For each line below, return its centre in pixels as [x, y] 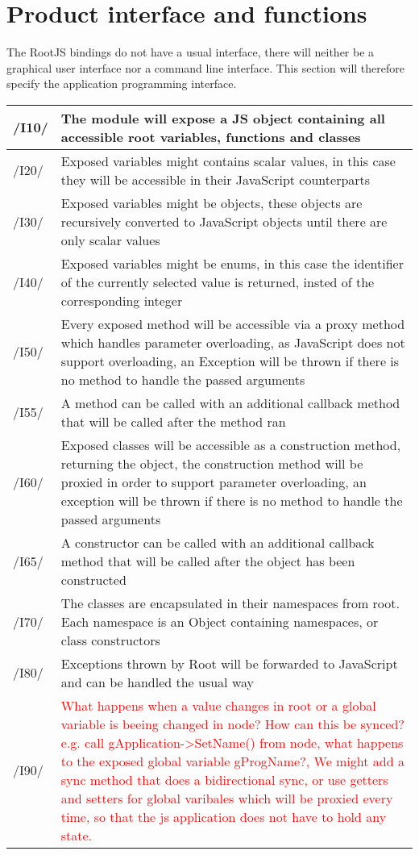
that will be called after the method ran [173, 421]
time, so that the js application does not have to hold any [224, 816]
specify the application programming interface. [122, 83]
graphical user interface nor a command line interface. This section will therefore [205, 67]
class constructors [110, 640]
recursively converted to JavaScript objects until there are [224, 221]
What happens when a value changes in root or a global [218, 705]
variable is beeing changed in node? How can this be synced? [232, 724]
